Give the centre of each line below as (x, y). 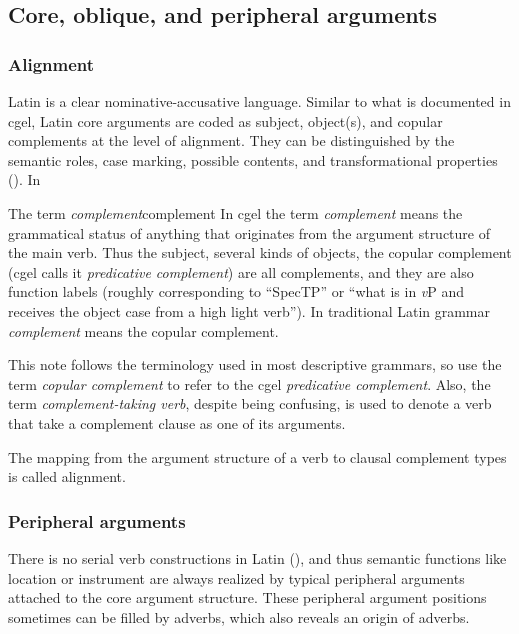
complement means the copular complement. (143, 330)
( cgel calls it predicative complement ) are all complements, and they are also (241, 271)
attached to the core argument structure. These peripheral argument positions (247, 597)
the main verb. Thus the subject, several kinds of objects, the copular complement (260, 252)
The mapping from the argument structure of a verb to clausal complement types (257, 456)
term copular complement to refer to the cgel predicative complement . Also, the (249, 383)
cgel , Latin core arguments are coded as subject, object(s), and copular (225, 120)
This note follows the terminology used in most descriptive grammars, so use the (255, 364)
